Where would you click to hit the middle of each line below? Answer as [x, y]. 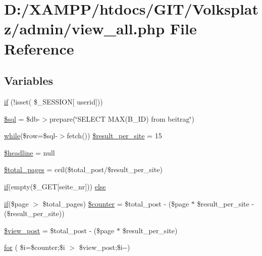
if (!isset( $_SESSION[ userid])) [54, 101]
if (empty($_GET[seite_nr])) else [55, 186]
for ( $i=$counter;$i [35, 247]
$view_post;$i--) [104, 247]
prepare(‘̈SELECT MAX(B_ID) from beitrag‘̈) [122, 118]
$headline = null [30, 152]
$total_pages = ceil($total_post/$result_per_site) [83, 169]
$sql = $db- [22, 118]
